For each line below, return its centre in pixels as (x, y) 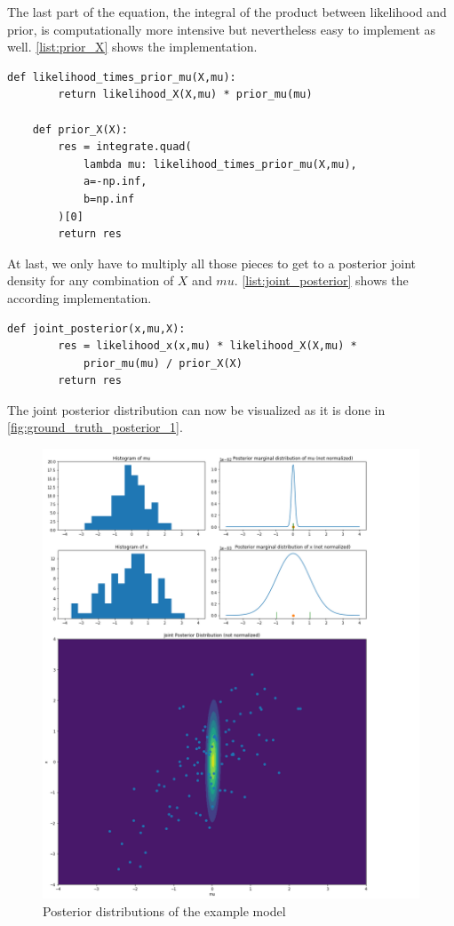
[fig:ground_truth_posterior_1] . (95, 427)
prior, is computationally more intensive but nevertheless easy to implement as (222, 29)
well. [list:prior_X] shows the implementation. (132, 47)
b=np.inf (109, 199)
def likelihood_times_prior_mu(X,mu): (122, 77)
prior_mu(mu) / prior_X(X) (163, 363)
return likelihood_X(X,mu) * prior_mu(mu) (185, 95)
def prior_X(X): (80, 129)
